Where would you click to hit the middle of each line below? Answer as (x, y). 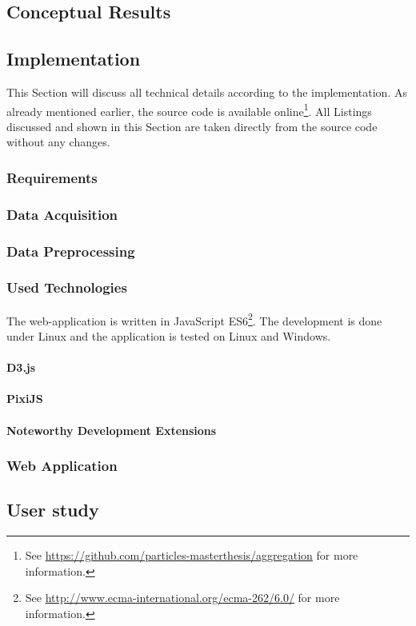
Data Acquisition (62, 214)
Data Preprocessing (71, 251)
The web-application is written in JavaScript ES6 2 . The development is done (194, 319)
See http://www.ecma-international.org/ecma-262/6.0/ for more (182, 598)
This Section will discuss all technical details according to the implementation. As (207, 92)
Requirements (52, 177)
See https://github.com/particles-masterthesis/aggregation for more (192, 555)
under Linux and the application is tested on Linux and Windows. (169, 336)
